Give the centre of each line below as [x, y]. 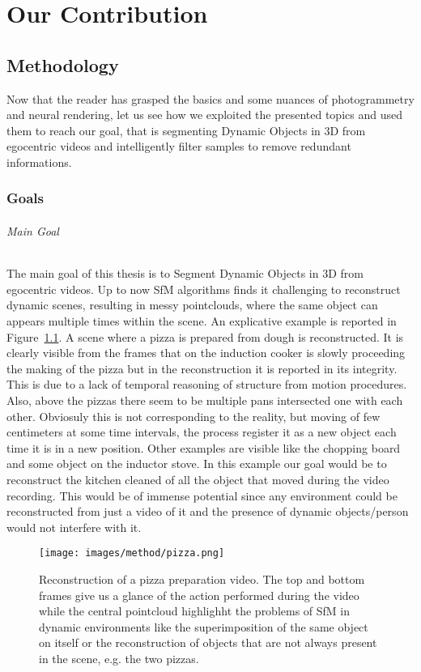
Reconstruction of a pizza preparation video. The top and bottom [202, 578]
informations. [39, 162]
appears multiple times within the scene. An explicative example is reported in [202, 320]
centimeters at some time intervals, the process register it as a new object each [202, 432]
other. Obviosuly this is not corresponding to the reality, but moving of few [193, 416]
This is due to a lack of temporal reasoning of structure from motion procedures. [207, 384]
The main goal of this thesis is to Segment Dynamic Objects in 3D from [185, 273]
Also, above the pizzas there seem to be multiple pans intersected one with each [205, 400]
